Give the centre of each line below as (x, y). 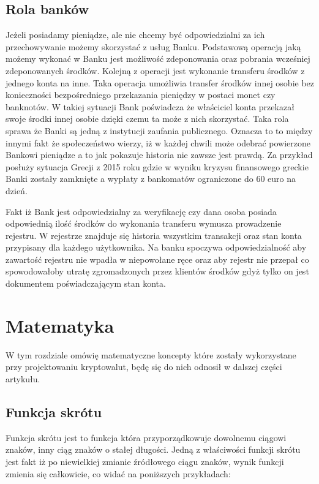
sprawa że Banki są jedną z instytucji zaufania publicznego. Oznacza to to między (159, 130)
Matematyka (60, 325)
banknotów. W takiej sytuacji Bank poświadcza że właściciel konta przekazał (150, 106)
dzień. (17, 190)
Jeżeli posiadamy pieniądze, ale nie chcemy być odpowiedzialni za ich (135, 35)
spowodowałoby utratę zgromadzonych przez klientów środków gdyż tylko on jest (157, 271)
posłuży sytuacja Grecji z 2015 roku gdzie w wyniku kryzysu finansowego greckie (157, 166)
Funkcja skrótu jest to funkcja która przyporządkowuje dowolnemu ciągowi (146, 437)
